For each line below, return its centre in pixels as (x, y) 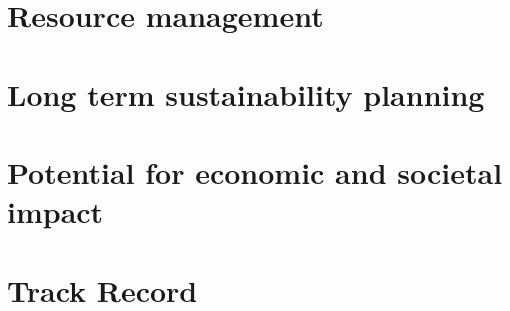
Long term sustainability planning (246, 93)
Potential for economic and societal (255, 171)
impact (55, 211)
